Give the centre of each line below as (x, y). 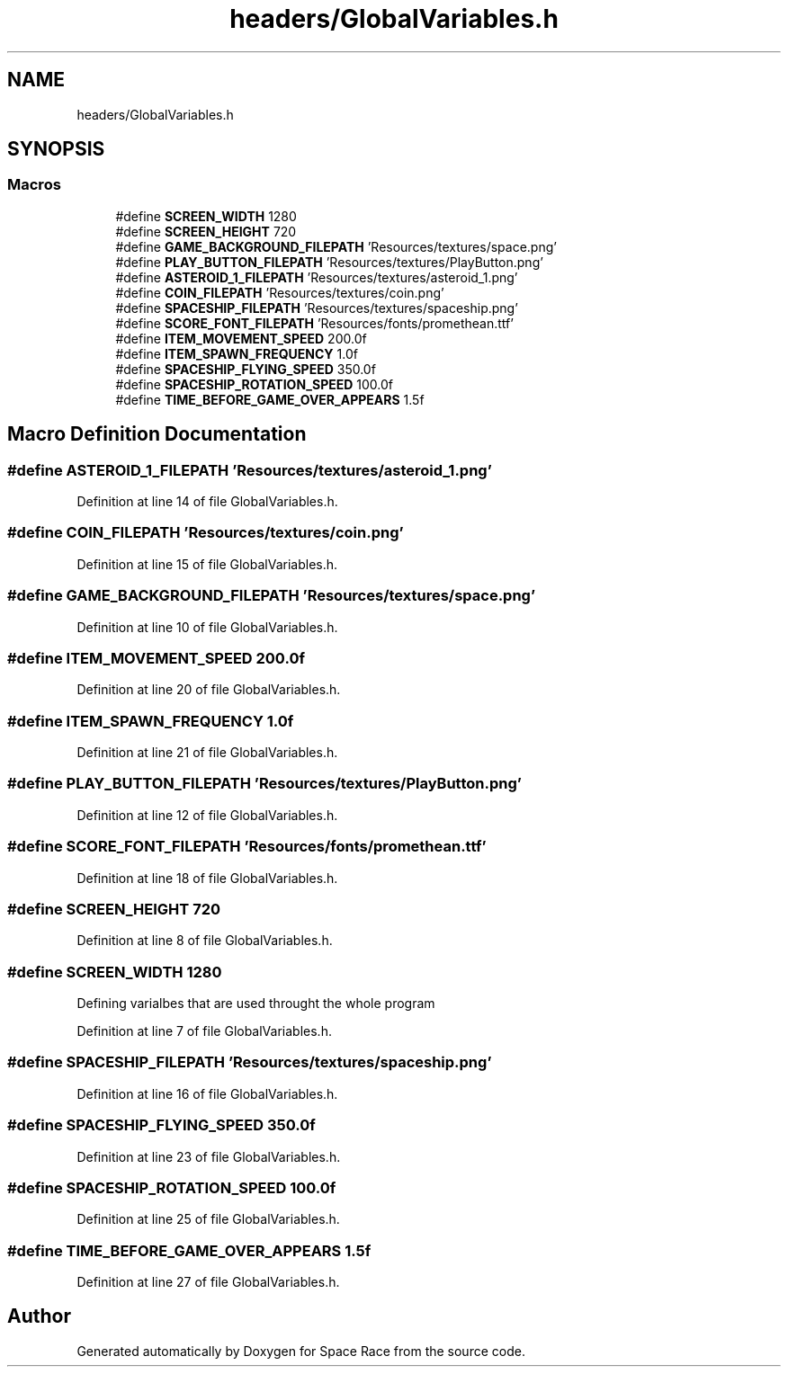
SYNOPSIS (56, 149)
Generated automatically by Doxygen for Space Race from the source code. (301, 1351)
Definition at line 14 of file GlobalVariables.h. (207, 502)
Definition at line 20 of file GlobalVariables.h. (209, 690)
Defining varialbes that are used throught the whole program (256, 1004)
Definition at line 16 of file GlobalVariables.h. (207, 1093)
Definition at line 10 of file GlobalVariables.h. (207, 627)
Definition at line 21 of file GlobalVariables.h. (207, 753)
